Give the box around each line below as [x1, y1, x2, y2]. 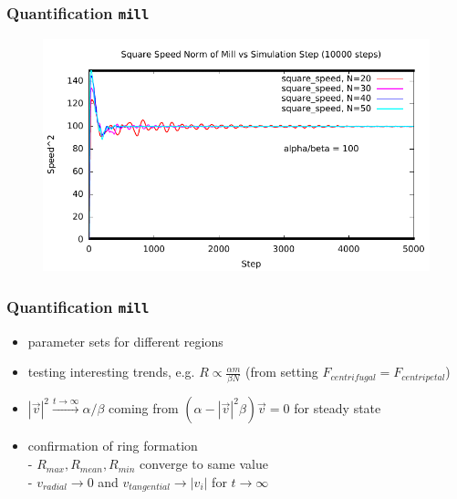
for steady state [294, 399, 381, 418]
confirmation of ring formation [27, 436, 198, 455]
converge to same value [140, 454, 268, 473]
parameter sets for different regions [27, 331, 223, 350]
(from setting [245, 362, 318, 381]
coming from [109, 399, 179, 418]
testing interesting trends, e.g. [27, 362, 195, 381]
